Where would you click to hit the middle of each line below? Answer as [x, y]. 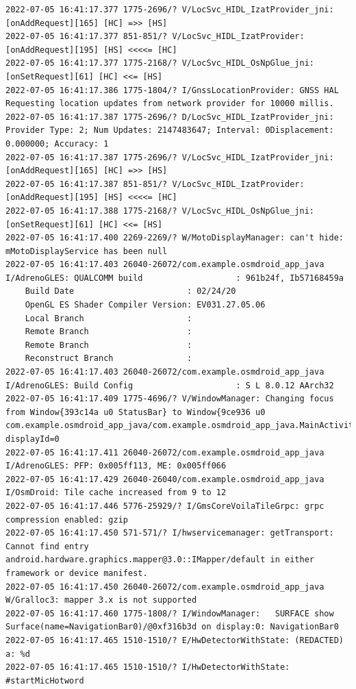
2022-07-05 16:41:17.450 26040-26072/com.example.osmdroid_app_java [165, 587]
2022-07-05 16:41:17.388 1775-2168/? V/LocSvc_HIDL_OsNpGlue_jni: [160, 211]
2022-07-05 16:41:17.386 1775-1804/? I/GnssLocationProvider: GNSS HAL [172, 90]
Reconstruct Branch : [109, 359]
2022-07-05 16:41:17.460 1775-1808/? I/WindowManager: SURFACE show [170, 613]
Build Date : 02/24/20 [130, 291]
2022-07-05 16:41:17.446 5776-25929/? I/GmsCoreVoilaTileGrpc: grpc [165, 506]
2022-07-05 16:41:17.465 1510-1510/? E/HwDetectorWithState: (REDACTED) [175, 640]
